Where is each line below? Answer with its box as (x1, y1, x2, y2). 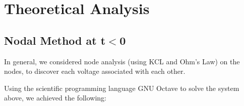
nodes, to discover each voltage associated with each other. (4, 66, 186, 76)
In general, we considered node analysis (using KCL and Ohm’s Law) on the (4, 56, 240, 66)
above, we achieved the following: (4, 92, 106, 103)
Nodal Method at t (4, 32, 106, 48)
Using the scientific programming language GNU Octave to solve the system (4, 82, 239, 93)
